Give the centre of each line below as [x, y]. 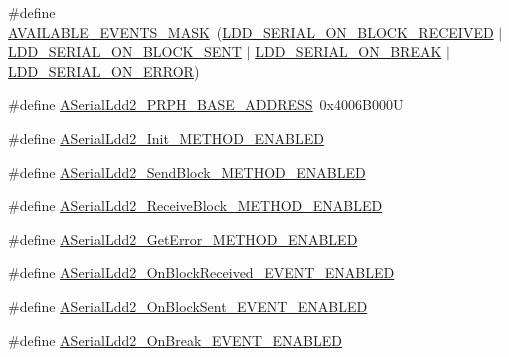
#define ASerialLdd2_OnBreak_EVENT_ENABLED [175, 339]
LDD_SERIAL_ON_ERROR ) [104, 70]
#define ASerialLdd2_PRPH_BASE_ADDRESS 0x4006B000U [206, 104]
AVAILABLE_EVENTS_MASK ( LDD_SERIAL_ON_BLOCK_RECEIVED [251, 31]
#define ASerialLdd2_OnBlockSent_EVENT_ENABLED [188, 305]
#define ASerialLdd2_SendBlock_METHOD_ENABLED [187, 171]
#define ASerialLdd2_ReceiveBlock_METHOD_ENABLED [195, 205]
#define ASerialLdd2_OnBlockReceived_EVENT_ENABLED [201, 272]
